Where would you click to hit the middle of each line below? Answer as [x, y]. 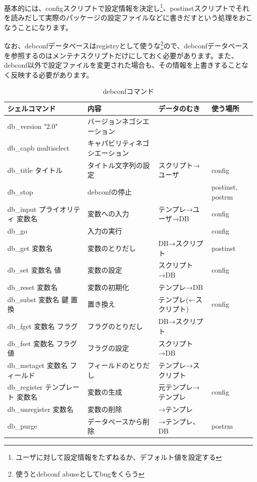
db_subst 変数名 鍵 [38, 299]
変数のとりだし [112, 248]
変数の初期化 [108, 287]
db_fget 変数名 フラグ [43, 326]
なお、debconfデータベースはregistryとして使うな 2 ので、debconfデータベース [126, 45]
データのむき [179, 108]
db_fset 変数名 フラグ [42, 343]
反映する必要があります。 [52, 74]
